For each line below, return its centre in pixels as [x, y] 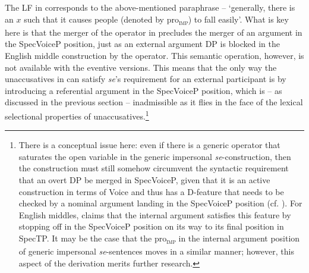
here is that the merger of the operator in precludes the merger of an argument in [154, 32]
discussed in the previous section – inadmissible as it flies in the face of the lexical [154, 102]
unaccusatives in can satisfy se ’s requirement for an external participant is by [146, 79]
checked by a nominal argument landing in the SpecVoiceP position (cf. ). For [160, 203]
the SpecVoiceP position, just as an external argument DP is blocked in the [142, 44]
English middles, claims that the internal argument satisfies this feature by [155, 214]
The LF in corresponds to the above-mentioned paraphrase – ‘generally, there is [150, 7]
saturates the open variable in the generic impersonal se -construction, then [155, 156]
